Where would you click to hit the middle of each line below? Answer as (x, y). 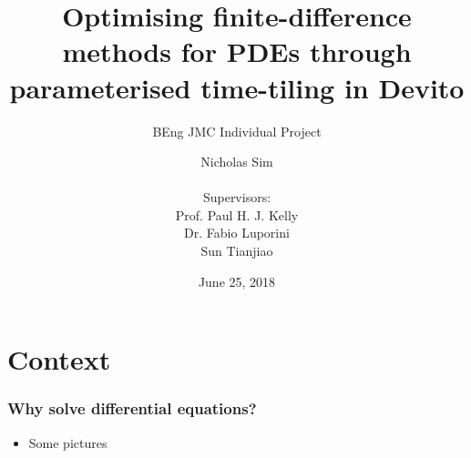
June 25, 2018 (237, 281)
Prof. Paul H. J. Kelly (237, 214)
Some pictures (68, 442)
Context (59, 359)
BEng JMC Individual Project (237, 131)
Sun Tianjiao (237, 251)
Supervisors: (237, 197)
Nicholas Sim (237, 162)
